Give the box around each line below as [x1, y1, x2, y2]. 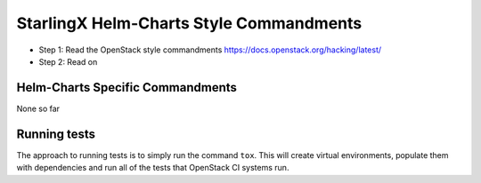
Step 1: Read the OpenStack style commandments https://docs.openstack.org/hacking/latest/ [38, 44, 382, 55]
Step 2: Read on [38, 56, 98, 67]
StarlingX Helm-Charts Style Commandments [16, 13, 363, 33]
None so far [16, 103, 61, 114]
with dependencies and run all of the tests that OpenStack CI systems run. [16, 163, 289, 173]
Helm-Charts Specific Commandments [16, 80, 238, 95]
